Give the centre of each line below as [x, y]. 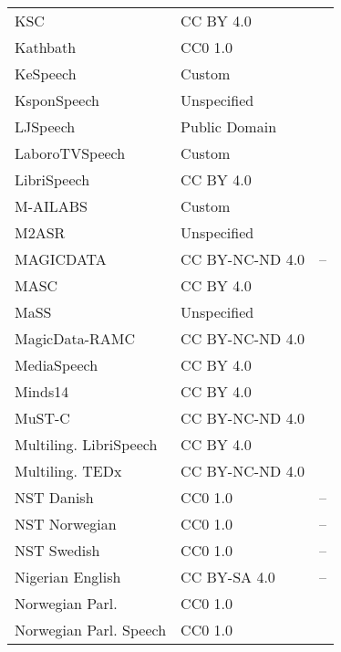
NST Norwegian [66, 524]
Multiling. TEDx [68, 471]
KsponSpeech [57, 100]
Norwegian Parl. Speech [91, 630]
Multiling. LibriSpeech [86, 444]
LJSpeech [45, 126]
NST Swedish [57, 550]
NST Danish [54, 497]
